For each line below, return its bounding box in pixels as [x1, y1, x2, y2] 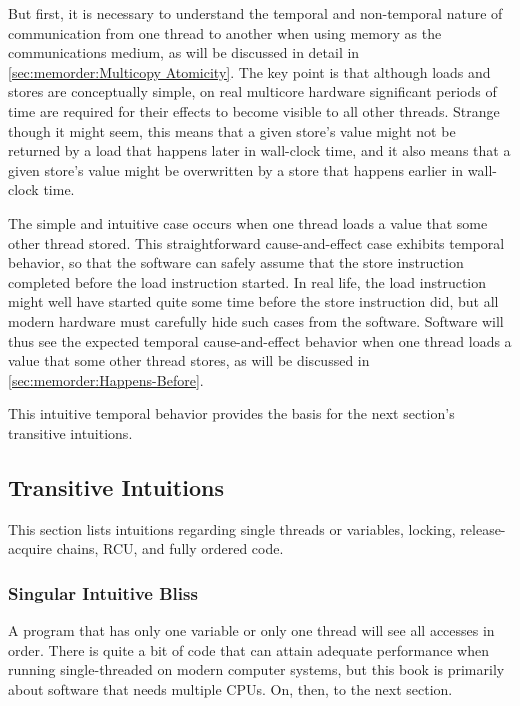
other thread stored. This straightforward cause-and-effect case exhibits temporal [8, 232, 505, 253]
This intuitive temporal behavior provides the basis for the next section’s [8, 403, 455, 424]
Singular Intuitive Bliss [8, 580, 198, 605]
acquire [8, 538, 52, 559]
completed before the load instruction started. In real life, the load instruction [8, 271, 487, 292]
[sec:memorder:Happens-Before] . [8, 369, 204, 390]
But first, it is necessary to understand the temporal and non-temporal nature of [8, 3, 503, 23]
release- [460, 518, 506, 539]
